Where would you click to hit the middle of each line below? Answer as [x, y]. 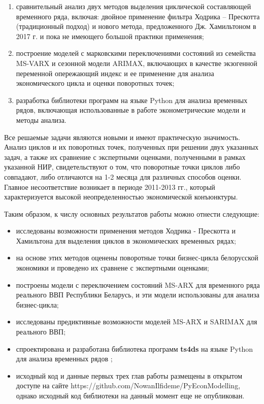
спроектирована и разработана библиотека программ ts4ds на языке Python [135, 348]
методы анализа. [41, 120]
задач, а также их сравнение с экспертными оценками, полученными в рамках [125, 157]
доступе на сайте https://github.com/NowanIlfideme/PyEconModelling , [128, 385]
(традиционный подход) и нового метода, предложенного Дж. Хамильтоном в [136, 26]
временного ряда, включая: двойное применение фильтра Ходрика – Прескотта [138, 16]
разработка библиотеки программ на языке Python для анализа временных [132, 100]
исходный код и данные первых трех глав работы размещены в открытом [129, 375]
